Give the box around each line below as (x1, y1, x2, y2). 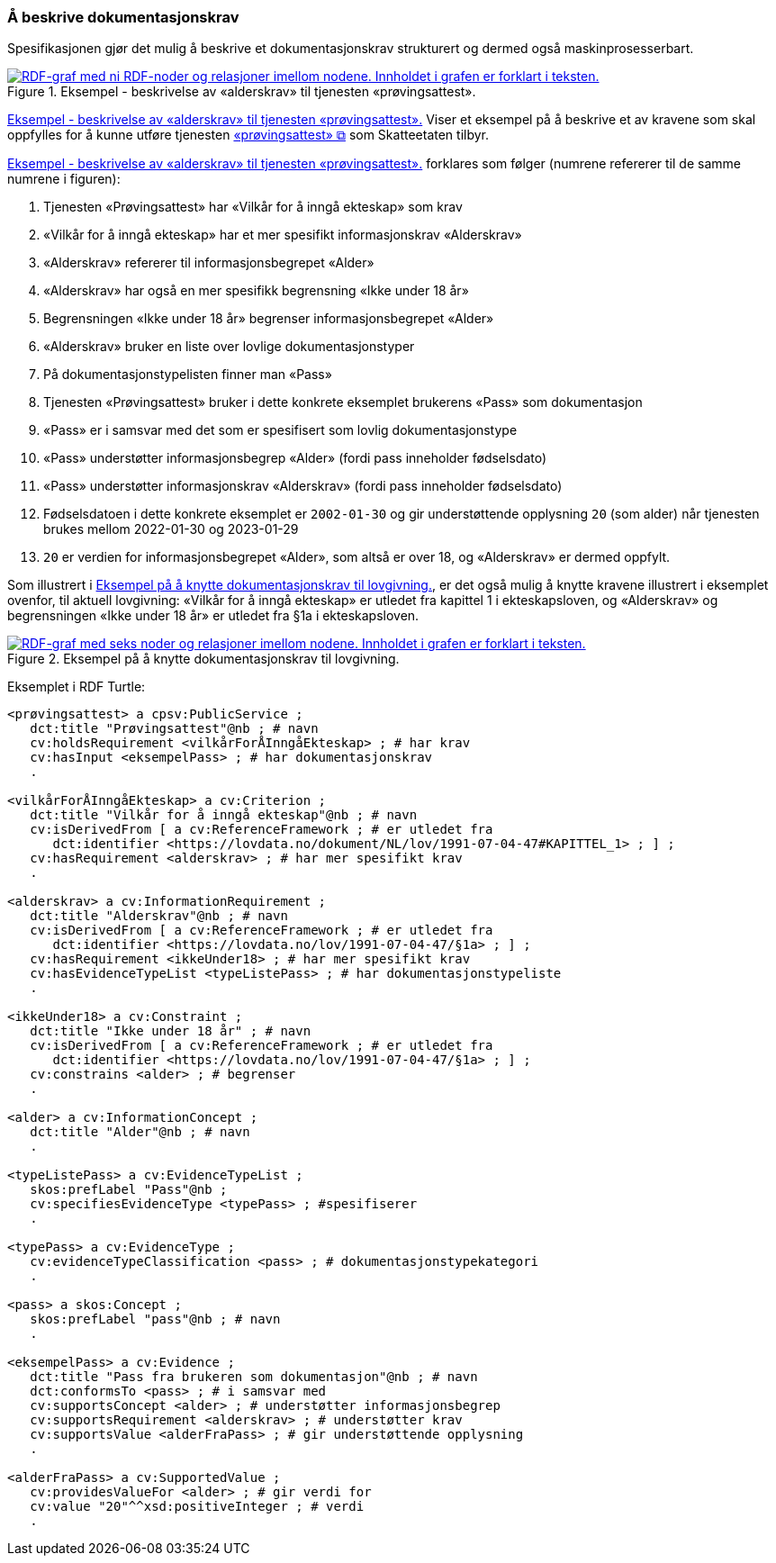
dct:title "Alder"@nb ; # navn (30, 1125, 250, 1140)
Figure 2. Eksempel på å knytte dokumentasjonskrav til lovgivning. (7, 651, 400, 667)
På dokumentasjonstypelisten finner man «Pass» (43, 366, 332, 383)
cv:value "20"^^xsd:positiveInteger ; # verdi (30, 1499, 365, 1514)
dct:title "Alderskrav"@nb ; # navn (30, 908, 288, 924)
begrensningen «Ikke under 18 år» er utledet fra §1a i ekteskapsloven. (7, 608, 420, 624)
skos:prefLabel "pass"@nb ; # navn (30, 1312, 281, 1327)
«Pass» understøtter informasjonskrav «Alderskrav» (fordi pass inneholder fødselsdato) (43, 478, 563, 494)
